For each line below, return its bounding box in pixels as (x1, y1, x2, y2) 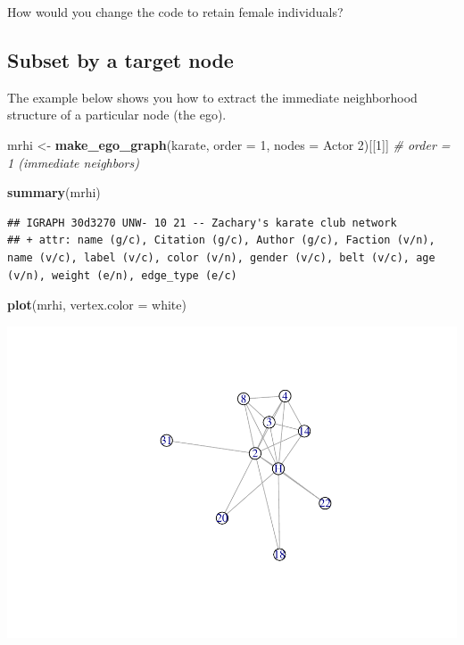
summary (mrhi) (7, 183, 101, 202)
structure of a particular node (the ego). (7, 105, 227, 124)
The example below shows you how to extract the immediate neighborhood (7, 87, 418, 106)
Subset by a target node (7, 45, 234, 73)
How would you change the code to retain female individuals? (7, 3, 344, 21)
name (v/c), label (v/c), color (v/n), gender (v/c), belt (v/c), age (7, 251, 435, 264)
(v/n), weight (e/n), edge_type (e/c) (7, 269, 237, 282)
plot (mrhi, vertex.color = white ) (7, 295, 186, 314)
